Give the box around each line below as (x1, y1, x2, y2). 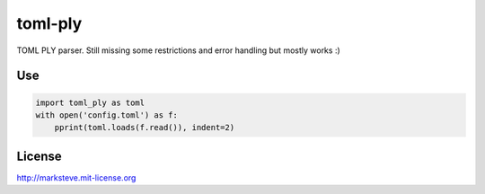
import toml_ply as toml (35, 97, 145, 108)
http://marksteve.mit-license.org (16, 172, 137, 183)
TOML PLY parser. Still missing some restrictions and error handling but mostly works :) (16, 45, 340, 56)
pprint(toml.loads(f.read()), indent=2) (54, 122, 235, 133)
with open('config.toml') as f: (35, 110, 179, 120)
